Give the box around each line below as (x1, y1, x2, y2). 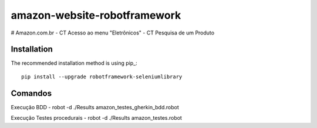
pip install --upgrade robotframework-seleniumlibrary (21, 73, 183, 80)
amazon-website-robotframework (11, 9, 181, 22)
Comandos (11, 88, 52, 98)
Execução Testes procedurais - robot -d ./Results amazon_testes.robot (11, 115, 182, 122)
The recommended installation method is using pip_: (11, 60, 137, 67)
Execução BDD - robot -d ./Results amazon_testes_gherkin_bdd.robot (11, 103, 179, 110)
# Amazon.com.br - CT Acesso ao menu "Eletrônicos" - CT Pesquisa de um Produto (11, 29, 214, 36)
